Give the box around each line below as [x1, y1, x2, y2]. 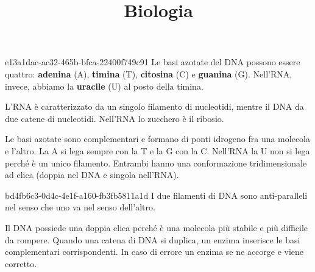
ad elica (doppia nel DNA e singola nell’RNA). [5, 168, 179, 181]
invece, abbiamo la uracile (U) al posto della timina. [5, 79, 204, 92]
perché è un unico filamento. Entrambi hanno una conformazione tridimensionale [5, 156, 307, 169]
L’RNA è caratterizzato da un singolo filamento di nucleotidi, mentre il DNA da [5, 100, 304, 113]
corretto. [5, 257, 37, 270]
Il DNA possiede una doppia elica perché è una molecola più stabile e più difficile [5, 221, 308, 234]
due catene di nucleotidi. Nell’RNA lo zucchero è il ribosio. [5, 112, 224, 124]
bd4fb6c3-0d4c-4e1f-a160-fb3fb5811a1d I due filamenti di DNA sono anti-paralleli [5, 188, 308, 201]
